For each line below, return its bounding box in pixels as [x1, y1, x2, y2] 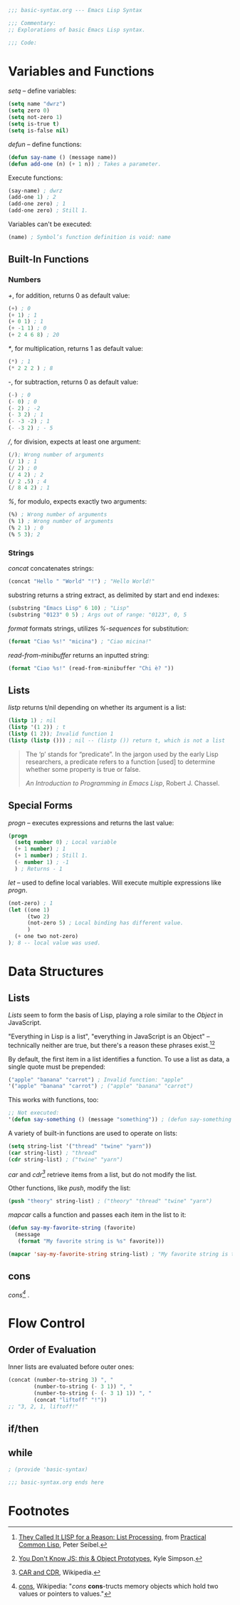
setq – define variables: [8, 86, 77, 96]
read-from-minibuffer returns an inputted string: [8, 651, 150, 659]
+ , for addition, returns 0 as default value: [8, 291, 130, 300]
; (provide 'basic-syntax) [8, 1466, 88, 1473]
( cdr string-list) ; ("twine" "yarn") [8, 1156, 123, 1163]
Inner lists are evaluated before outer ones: [8, 1362, 135, 1371]
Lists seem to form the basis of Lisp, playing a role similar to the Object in [8, 1010, 224, 1019]
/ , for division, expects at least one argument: [8, 437, 141, 446]
